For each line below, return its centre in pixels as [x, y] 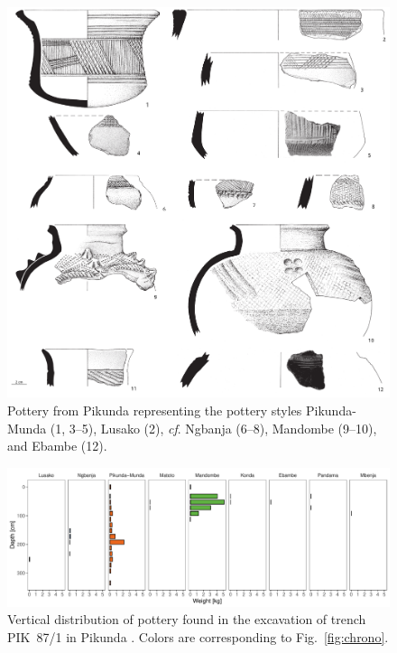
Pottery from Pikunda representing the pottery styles [155, 410]
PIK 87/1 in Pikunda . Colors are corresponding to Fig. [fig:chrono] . [198, 637]
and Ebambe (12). [57, 446]
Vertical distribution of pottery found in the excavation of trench [187, 619]
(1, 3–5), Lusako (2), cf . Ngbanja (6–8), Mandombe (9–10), [213, 428]
